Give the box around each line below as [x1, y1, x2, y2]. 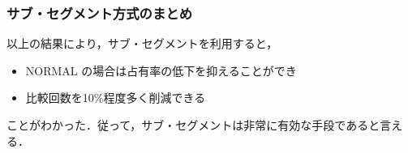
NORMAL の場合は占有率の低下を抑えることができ [25, 62, 297, 79]
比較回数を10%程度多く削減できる [25, 89, 206, 106]
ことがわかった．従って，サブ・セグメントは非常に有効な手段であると [6, 117, 380, 133]
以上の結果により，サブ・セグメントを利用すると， [6, 35, 278, 52]
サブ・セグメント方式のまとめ [6, 2, 193, 23]
